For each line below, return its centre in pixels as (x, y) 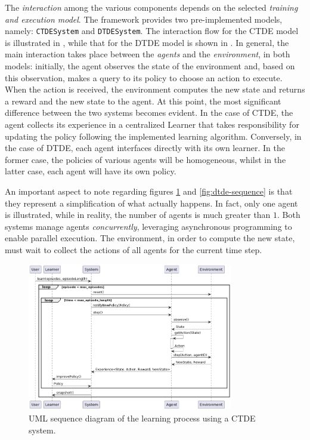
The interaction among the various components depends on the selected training (151, 7)
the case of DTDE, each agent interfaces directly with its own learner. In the (145, 148)
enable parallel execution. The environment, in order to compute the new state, (150, 238)
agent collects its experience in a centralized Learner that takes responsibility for (152, 124)
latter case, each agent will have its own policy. (91, 171)
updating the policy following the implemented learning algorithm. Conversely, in (153, 136)
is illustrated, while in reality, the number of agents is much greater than (138, 215)
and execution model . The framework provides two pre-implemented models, (144, 19)
